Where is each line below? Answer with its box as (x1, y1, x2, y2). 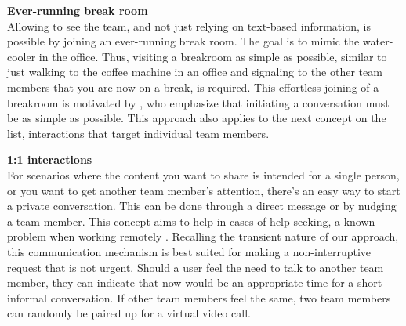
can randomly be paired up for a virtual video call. (7, 305, 251, 321)
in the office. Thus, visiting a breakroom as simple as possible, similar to (38, 48, 387, 64)
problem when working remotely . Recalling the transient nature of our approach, (7, 228, 399, 244)
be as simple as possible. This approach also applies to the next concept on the (7, 110, 386, 126)
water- (362, 33, 393, 49)
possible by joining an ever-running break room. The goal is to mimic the (7, 33, 360, 49)
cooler (7, 48, 36, 64)
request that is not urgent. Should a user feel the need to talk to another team (7, 259, 384, 275)
